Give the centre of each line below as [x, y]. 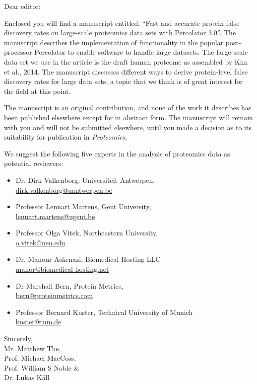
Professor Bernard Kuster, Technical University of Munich [104, 312]
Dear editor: [22, 6]
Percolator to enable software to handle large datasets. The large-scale [141, 52]
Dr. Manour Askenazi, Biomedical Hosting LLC [88, 259]
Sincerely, [18, 339]
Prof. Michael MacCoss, [40, 358]
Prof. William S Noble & [42, 367]
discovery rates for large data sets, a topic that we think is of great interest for [124, 81]
